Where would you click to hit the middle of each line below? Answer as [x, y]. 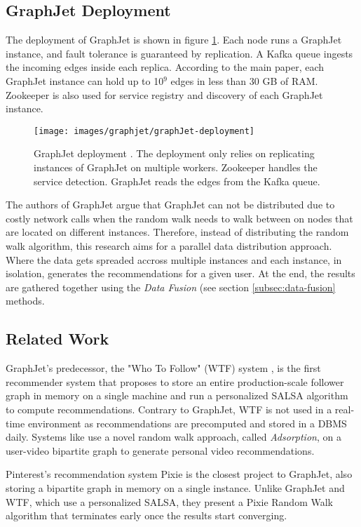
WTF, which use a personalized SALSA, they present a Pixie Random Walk [169, 501]
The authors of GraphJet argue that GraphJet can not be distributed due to [170, 205]
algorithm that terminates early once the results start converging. [147, 515]
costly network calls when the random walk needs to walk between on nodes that [179, 218]
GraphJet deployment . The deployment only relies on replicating [174, 153]
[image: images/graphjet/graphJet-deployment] [144, 131]
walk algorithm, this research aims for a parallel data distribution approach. [169, 245]
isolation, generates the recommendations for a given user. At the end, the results [180, 273]
